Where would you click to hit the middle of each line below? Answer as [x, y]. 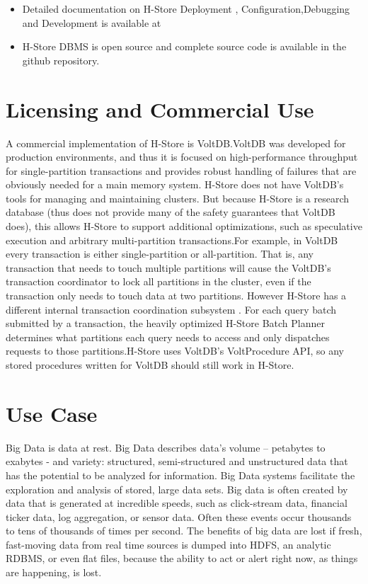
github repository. [61, 60]
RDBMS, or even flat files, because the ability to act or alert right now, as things [182, 558]
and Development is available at [92, 22]
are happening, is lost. [54, 572]
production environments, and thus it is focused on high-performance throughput [182, 157]
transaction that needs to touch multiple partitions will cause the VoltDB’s [168, 267]
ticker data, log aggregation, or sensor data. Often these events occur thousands [179, 516]
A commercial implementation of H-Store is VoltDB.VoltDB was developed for [176, 143]
